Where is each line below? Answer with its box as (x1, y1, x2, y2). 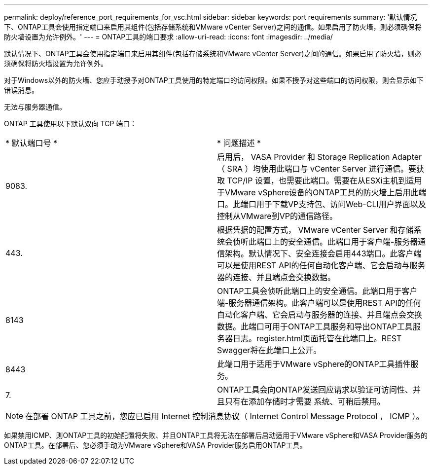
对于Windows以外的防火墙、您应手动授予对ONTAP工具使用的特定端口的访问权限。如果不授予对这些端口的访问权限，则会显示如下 (4, 76, 424, 84)
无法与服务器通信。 (4, 103, 66, 111)
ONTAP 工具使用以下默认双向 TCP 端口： (4, 119, 137, 128)
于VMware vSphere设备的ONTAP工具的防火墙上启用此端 (217, 187, 427, 197)
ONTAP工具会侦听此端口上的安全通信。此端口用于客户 (217, 286, 418, 296)
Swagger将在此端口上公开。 (217, 345, 322, 355)
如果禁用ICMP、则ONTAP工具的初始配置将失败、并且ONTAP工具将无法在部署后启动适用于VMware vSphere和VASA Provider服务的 (4, 431, 428, 439)
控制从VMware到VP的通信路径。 (217, 211, 337, 221)
